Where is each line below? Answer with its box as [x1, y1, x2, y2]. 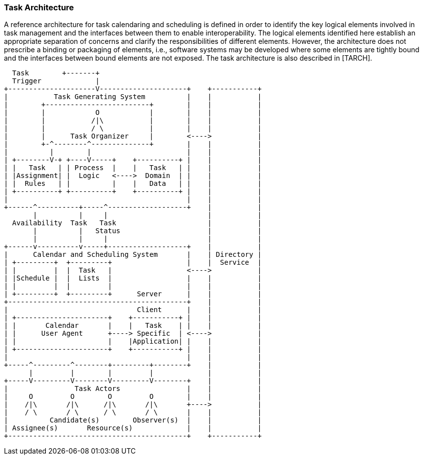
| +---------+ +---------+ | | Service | [4, 258, 262, 267]
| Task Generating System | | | [4, 93, 262, 101]
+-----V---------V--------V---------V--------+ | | [4, 377, 262, 385]
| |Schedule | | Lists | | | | [4, 274, 262, 282]
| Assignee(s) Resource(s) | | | [4, 424, 262, 432]
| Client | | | [4, 306, 262, 314]
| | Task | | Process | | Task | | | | [4, 164, 262, 172]
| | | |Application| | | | [4, 337, 262, 346]
